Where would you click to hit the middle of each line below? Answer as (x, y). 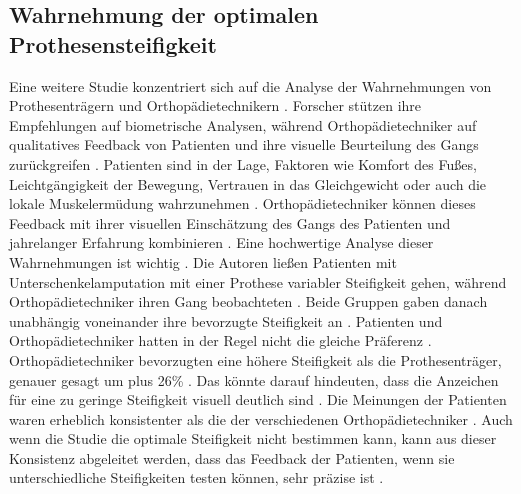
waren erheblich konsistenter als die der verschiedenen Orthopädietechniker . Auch (261, 418)
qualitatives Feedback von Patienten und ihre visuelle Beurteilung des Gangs (244, 144)
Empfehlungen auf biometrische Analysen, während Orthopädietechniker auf (243, 124)
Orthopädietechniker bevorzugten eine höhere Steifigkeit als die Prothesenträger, (255, 359)
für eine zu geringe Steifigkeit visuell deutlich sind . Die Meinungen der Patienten (258, 399)
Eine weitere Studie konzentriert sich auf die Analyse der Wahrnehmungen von (250, 85)
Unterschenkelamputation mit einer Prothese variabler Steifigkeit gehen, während (258, 281)
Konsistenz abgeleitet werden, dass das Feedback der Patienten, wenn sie (232, 457)
